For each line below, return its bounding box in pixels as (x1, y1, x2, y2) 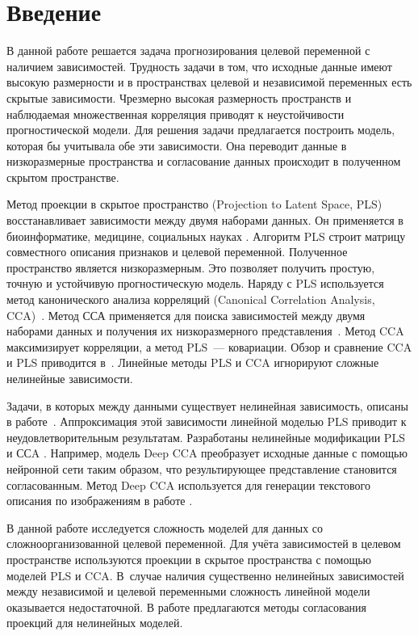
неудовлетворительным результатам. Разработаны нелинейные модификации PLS (6, 428, 405, 445)
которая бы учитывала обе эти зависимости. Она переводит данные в (6, 137, 347, 154)
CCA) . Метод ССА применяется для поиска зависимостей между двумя (6, 306, 366, 323)
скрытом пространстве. (6, 168, 119, 185)
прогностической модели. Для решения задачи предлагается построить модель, (6, 121, 395, 138)
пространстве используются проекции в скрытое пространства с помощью (6, 550, 372, 567)
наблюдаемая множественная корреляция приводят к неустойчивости (6, 105, 345, 122)
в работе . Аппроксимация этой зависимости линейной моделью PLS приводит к (6, 413, 407, 430)
